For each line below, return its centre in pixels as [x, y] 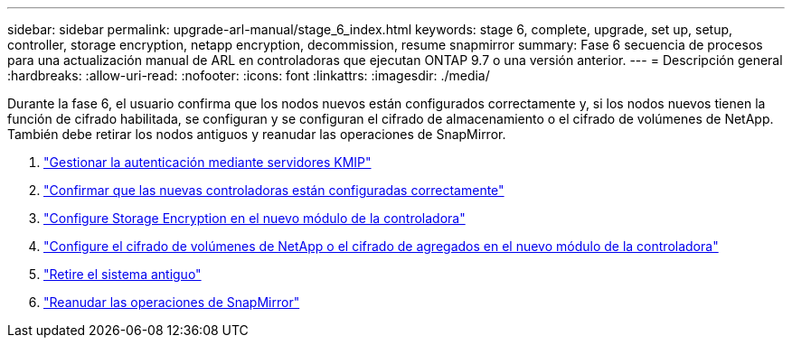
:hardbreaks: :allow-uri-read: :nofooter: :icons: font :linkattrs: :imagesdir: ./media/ [249, 75]
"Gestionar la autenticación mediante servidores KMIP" [207, 162]
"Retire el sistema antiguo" [123, 274]
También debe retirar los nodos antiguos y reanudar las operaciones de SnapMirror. [257, 134]
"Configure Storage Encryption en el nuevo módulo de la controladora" [255, 218]
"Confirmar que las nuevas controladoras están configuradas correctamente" [274, 190]
